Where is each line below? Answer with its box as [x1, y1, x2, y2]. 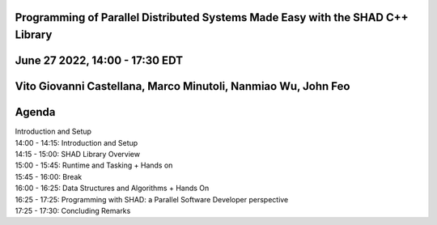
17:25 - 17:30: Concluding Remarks [15, 206, 131, 215]
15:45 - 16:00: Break [15, 172, 83, 181]
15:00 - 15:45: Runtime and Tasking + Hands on [15, 160, 173, 170]
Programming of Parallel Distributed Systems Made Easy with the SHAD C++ [15, 11, 409, 24]
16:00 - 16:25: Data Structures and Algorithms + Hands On [15, 183, 210, 193]
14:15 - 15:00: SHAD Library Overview [15, 149, 141, 159]
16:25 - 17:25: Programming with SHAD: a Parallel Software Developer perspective [15, 194, 289, 204]
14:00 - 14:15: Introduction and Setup [15, 138, 138, 147]
